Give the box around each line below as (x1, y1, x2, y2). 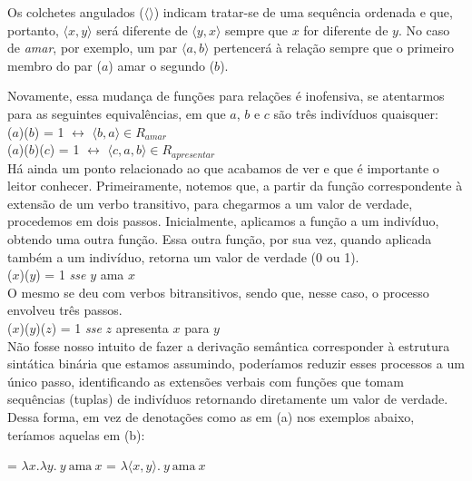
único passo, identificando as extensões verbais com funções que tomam (7, 371, 404, 390)
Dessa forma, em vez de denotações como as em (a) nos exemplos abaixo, (7, 407, 415, 426)
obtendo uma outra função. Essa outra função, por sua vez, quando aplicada (7, 229, 432, 248)
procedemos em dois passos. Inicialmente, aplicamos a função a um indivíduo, (7, 211, 439, 231)
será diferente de (96, 20, 188, 39)
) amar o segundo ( (108, 55, 215, 74)
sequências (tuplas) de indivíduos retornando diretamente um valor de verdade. (7, 389, 448, 408)
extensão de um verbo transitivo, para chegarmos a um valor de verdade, (7, 193, 413, 212)
